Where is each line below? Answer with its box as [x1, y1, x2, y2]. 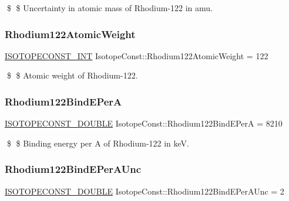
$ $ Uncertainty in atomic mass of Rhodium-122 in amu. [6, 2, 213, 13]
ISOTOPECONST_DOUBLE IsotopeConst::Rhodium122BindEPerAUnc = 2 [5, 185, 284, 197]
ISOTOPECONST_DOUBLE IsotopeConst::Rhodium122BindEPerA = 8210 [5, 117, 283, 130]
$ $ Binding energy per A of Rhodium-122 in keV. [6, 137, 189, 149]
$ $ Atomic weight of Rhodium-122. [6, 69, 138, 81]
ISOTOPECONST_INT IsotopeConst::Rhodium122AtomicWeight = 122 [5, 49, 268, 62]
